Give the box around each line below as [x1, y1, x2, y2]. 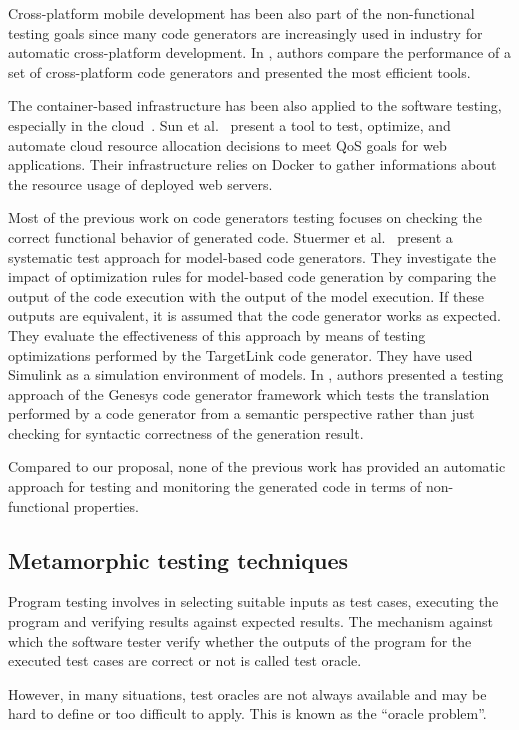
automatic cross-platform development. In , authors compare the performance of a [8, 42, 511, 63]
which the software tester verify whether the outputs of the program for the [8, 630, 472, 651]
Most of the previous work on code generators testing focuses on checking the [8, 207, 482, 228]
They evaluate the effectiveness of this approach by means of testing [8, 324, 426, 345]
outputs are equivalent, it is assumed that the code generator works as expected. [8, 305, 501, 326]
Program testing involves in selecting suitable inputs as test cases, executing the [8, 591, 499, 612]
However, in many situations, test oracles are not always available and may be [8, 683, 487, 704]
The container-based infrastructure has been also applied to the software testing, [8, 95, 502, 116]
